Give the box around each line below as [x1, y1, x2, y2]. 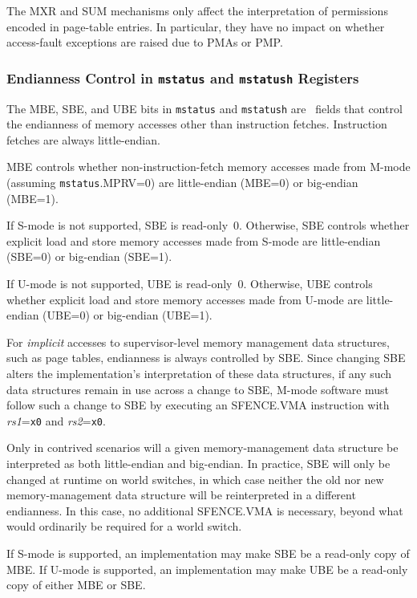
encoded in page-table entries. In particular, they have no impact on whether [6, 18, 385, 35]
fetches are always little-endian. [6, 131, 160, 148]
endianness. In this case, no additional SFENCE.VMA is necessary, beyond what [6, 502, 403, 519]
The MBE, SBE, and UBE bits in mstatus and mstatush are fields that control [6, 100, 403, 116]
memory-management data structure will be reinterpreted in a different [6, 486, 356, 503]
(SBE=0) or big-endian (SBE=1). [6, 248, 172, 265]
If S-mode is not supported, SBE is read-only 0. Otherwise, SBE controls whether [6, 217, 410, 234]
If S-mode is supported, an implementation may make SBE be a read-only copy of [6, 545, 410, 561]
